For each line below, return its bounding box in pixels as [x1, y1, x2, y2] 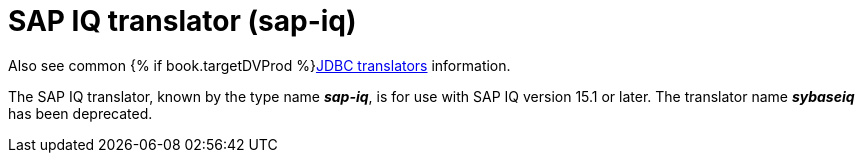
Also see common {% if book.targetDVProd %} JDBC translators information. [8, 56, 511, 74]
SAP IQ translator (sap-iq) [8, 4, 357, 38]
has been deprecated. [8, 104, 153, 122]
